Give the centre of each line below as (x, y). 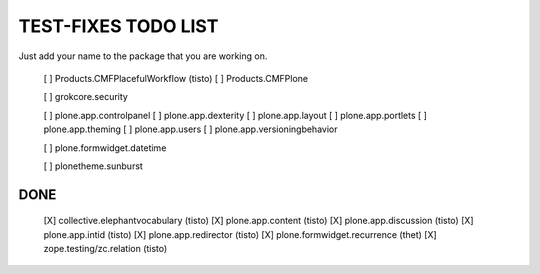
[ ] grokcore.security (86, 97)
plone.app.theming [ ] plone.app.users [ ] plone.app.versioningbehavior (190, 129)
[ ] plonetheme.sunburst (93, 166)
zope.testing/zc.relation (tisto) (105, 249)
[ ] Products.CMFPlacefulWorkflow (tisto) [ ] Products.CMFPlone (176, 78)
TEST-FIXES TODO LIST (118, 26)
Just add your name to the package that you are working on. (143, 56)
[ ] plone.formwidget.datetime (105, 147)
